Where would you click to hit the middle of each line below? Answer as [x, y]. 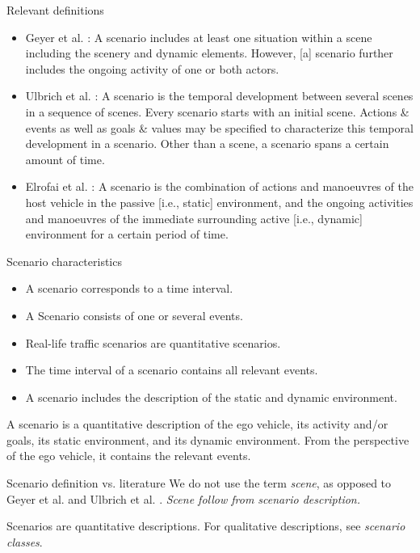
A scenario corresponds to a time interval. [129, 288]
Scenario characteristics [64, 261]
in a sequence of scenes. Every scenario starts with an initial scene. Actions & [217, 111]
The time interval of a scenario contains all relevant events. [172, 370]
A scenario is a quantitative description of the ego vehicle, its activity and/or [197, 424]
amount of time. [65, 159]
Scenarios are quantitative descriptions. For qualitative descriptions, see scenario [206, 526]
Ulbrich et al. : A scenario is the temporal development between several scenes [219, 96]
